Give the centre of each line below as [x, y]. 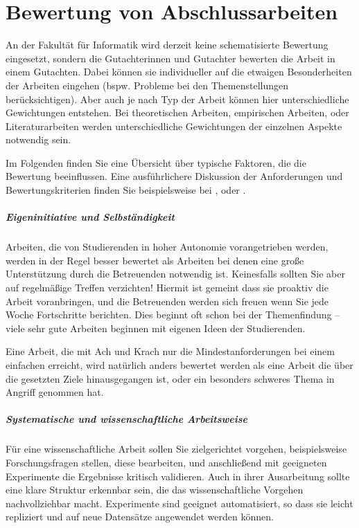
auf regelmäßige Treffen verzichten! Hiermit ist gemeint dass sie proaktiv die [167, 287]
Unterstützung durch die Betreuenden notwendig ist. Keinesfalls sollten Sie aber [175, 274]
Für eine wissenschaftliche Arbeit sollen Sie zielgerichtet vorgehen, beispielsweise [176, 449]
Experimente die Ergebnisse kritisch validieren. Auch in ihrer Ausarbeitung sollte [178, 476]
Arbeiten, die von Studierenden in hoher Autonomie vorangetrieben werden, [167, 247]
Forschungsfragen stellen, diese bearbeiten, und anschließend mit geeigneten [166, 462]
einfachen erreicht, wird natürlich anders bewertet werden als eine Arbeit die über [179, 364]
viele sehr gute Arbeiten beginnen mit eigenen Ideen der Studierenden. [156, 328]
